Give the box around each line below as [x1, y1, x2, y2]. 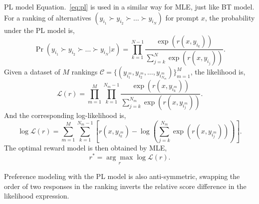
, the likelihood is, [190, 66, 246, 77]
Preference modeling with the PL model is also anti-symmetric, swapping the [4, 171, 240, 181]
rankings [71, 66, 98, 77]
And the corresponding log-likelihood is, [4, 109, 126, 120]
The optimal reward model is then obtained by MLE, [4, 142, 167, 153]
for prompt [165, 12, 199, 22]
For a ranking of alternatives [4, 12, 91, 22]
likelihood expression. [4, 190, 69, 201]
